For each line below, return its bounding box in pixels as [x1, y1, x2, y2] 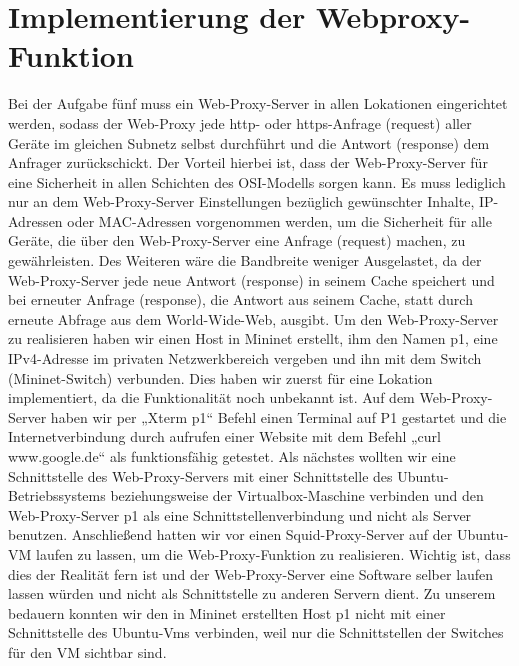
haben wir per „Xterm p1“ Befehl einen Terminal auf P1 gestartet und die [50, 406, 507, 427]
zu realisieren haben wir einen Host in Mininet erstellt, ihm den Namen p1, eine [8, 328, 498, 349]
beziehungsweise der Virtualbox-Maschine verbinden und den [110, 485, 484, 506]
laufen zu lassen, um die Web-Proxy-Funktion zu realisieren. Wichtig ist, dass [35, 543, 511, 564]
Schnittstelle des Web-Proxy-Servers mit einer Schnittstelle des [8, 465, 393, 486]
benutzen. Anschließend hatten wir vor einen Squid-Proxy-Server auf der [8, 524, 453, 545]
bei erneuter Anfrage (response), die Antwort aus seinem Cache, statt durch [8, 289, 473, 310]
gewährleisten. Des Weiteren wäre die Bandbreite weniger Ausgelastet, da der [8, 250, 482, 271]
